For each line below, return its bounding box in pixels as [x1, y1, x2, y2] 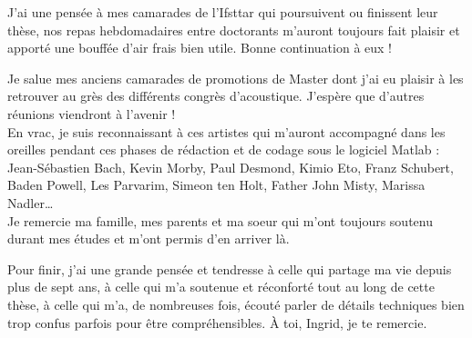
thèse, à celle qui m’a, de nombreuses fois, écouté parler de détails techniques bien [7, 294, 465, 313]
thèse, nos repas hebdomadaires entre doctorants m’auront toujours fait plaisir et [7, 20, 460, 39]
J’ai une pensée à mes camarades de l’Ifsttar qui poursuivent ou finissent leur [7, 3, 438, 21]
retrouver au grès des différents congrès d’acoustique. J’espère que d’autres [7, 86, 425, 105]
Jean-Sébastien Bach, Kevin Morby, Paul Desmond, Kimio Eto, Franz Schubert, [7, 157, 454, 176]
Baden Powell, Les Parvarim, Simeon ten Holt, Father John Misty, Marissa [7, 175, 426, 194]
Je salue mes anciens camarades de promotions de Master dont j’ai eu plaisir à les [7, 68, 464, 87]
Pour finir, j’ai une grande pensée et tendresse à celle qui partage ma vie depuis [7, 259, 452, 278]
